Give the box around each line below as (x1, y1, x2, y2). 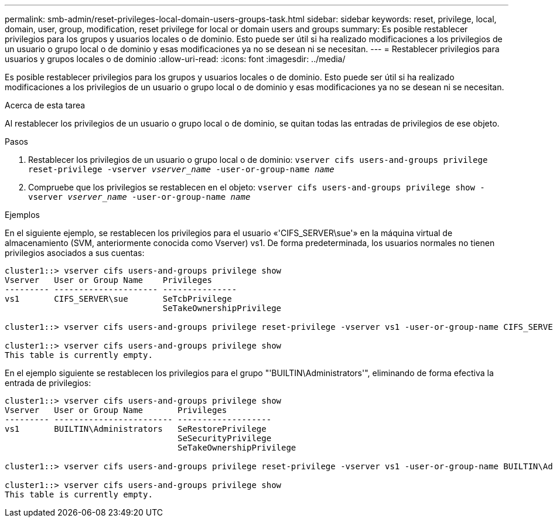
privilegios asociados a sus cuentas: (5, 248, 145, 258)
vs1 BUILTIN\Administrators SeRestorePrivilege (5, 424, 267, 434)
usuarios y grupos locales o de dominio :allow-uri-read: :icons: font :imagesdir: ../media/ (5, 54, 346, 64)
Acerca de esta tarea (5, 100, 86, 110)
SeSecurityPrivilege (177, 434, 272, 443)
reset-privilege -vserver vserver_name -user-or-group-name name (28, 165, 334, 174)
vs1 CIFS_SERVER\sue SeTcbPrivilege (5, 294, 232, 303)
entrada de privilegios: (5, 378, 91, 388)
